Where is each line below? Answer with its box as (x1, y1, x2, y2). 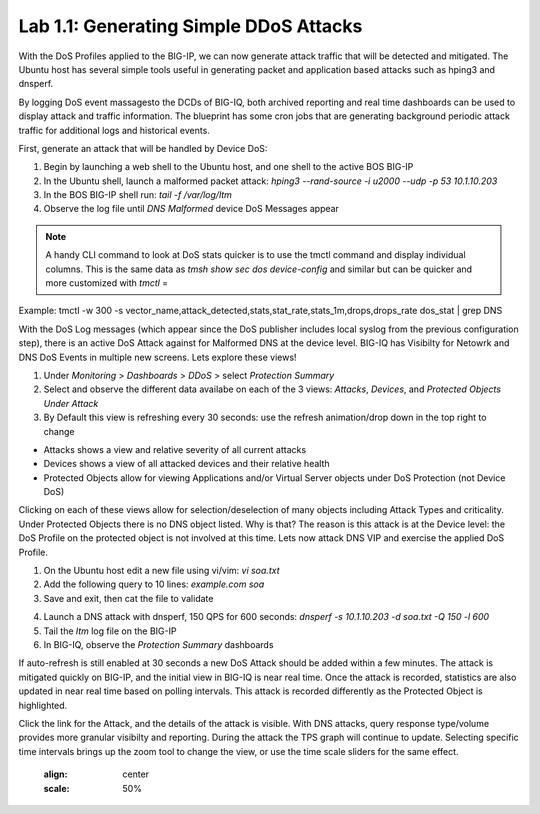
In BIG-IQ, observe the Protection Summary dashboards (43, 639, 274, 650)
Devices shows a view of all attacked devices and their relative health (43, 458, 330, 470)
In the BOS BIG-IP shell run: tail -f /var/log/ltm (43, 189, 232, 201)
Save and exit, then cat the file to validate (43, 592, 214, 604)
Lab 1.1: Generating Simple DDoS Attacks (18, 15, 363, 37)
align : (43, 768, 68, 780)
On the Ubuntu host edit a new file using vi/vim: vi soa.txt (43, 565, 280, 577)
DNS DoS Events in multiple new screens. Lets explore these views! (18, 351, 297, 363)
